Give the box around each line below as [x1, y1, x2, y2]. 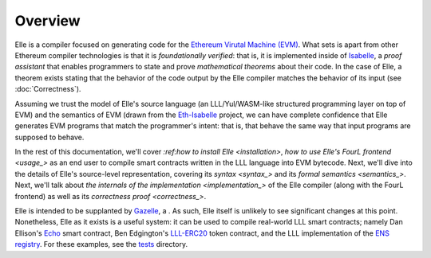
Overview [14, 12, 81, 29]
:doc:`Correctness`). [14, 84, 81, 94]
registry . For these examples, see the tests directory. [14, 240, 188, 249]
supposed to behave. [14, 132, 85, 142]
